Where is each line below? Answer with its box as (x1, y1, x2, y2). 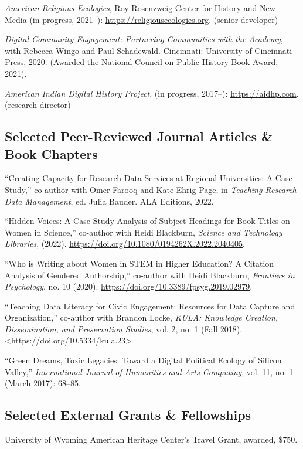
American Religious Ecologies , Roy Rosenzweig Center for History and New (5, 2, 275, 13)
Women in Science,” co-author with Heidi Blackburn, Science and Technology (5, 226, 282, 238)
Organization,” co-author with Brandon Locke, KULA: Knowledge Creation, (5, 311, 278, 324)
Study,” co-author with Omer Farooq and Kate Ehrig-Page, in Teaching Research (5, 183, 297, 195)
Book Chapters (5, 144, 98, 162)
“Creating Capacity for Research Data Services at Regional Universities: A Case (5, 172, 292, 184)
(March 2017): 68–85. (5, 377, 81, 389)
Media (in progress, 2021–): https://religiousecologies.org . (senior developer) (5, 13, 278, 25)
